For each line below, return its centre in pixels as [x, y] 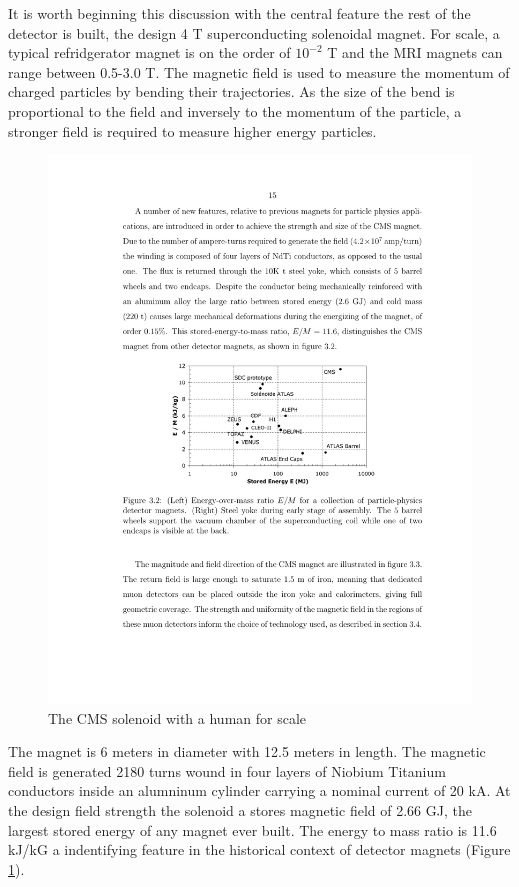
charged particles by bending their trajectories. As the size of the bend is [231, 91]
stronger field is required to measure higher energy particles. [192, 130]
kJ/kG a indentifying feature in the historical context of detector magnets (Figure [259, 849]
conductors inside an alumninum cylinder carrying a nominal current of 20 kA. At [259, 790]
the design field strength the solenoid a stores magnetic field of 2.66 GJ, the [240, 810]
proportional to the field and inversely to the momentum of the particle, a [235, 110]
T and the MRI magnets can [415, 52]
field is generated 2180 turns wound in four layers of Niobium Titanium [227, 770]
